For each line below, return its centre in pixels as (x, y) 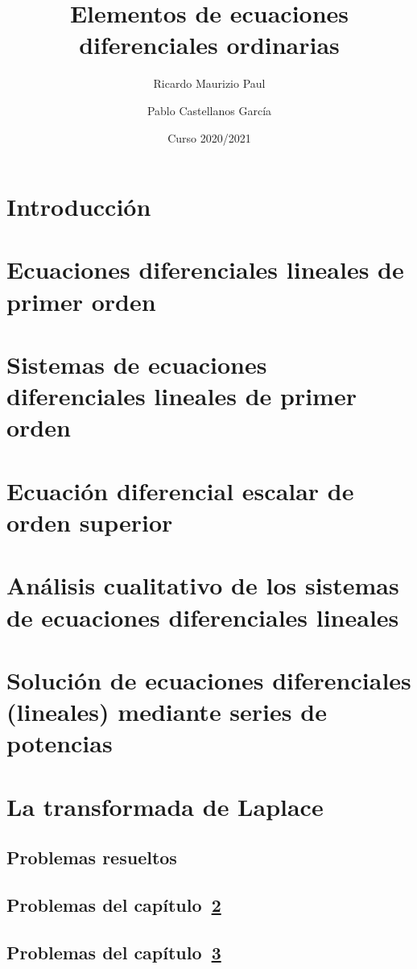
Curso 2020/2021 (209, 137)
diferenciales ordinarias (209, 45)
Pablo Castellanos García (209, 110)
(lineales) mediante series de (167, 712)
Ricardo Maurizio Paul (209, 83)
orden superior (90, 522)
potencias (60, 743)
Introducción (79, 207)
